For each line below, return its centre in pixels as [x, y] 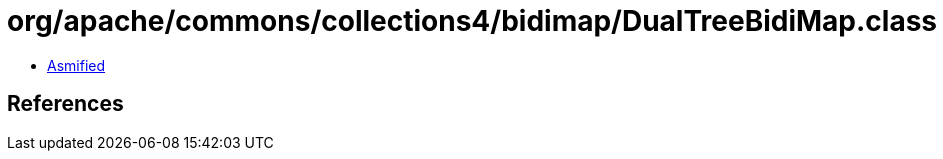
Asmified [76, 65]
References [65, 104]
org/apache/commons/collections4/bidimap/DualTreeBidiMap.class [472, 21]
